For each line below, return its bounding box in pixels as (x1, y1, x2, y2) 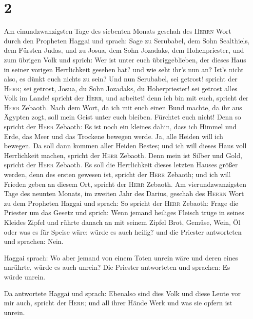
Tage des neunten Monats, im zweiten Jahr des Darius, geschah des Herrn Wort (4, 188, 244, 199)
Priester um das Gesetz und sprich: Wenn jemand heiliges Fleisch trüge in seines (4, 207, 244, 218)
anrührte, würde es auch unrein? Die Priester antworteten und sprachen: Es (4, 262, 230, 272)
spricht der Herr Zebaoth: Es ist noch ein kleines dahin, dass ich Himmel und (4, 121, 237, 132)
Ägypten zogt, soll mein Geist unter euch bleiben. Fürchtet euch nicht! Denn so (4, 112, 241, 122)
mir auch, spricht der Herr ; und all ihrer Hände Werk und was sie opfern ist (4, 298, 233, 308)
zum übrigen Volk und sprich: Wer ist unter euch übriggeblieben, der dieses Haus (4, 54, 246, 64)
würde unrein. (4, 271, 45, 281)
